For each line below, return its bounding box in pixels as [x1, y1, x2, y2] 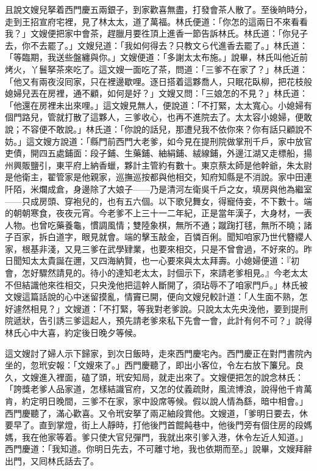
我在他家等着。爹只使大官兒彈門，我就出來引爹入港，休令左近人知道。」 [21, 430, 308, 443]
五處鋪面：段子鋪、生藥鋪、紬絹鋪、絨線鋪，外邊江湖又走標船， [47, 147, 304, 159]
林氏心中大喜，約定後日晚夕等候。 [5, 326, 141, 339]
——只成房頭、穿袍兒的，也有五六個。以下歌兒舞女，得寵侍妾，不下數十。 [5, 194, 304, 207]
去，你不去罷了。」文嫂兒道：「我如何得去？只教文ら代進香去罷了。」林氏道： [5, 38, 308, 51]
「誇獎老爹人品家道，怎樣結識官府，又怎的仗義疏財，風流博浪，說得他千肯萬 [5, 382, 312, 395]
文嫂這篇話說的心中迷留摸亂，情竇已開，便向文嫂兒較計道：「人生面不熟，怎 [5, 290, 308, 303]
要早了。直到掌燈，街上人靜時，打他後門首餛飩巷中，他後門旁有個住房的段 [5, 418, 304, 431]
